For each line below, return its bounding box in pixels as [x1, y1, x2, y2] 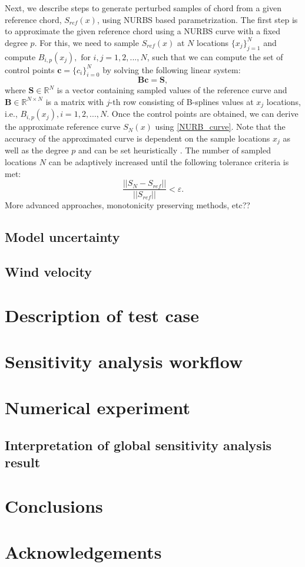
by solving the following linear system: [102, 63, 241, 76]
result [5, 453, 41, 471]
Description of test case [5, 303, 200, 327]
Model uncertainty [5, 228, 120, 246]
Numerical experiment [5, 395, 191, 419]
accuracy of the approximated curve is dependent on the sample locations [5, 132, 270, 145]
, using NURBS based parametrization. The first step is [97, 13, 298, 25]
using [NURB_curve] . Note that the [155, 120, 286, 133]
